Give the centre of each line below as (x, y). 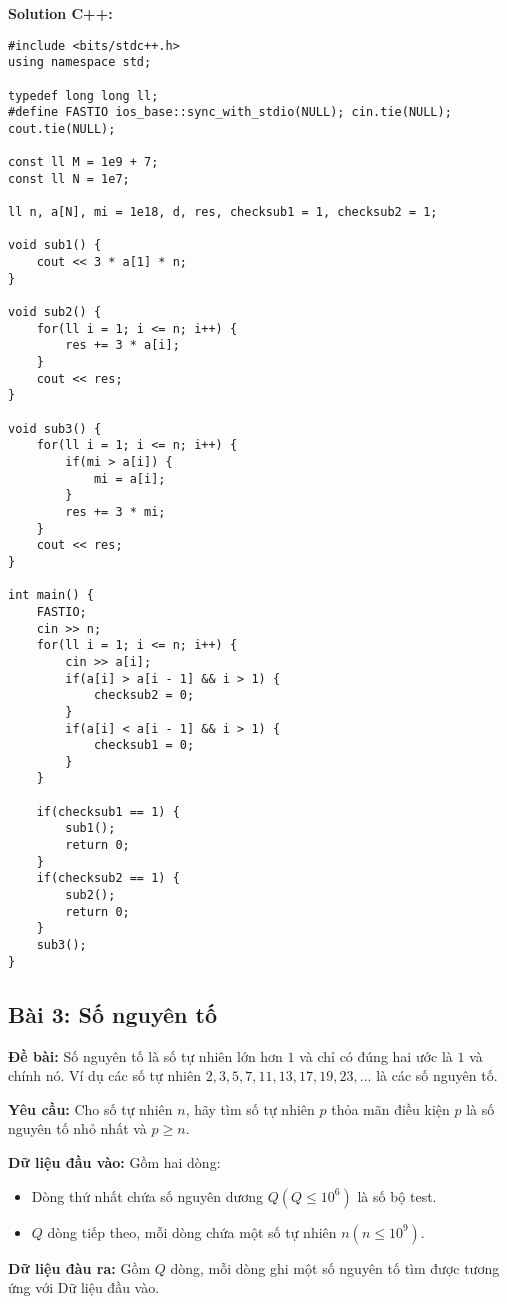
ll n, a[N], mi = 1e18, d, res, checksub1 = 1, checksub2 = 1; (223, 212)
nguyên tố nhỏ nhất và (77, 1128)
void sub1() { (55, 245)
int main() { (51, 595)
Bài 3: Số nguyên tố (112, 1013)
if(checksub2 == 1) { (108, 878)
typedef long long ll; (83, 95)
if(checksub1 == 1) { (108, 811)
